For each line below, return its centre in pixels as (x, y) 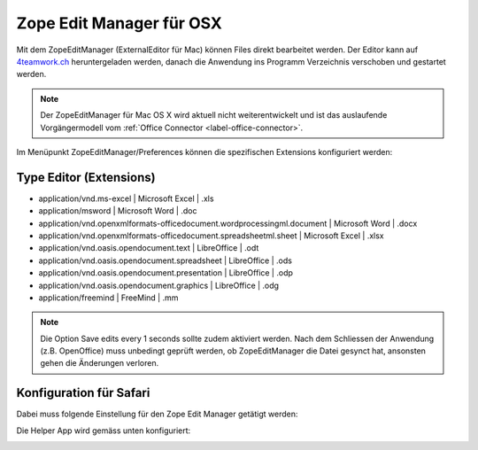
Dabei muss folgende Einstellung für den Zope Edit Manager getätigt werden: (157, 414)
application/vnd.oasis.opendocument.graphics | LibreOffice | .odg (158, 285)
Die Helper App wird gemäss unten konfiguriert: (104, 431)
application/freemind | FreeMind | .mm (108, 298)
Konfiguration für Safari (83, 393)
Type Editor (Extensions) (86, 177)
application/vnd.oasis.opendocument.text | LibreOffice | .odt (149, 248)
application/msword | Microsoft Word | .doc (118, 211)
